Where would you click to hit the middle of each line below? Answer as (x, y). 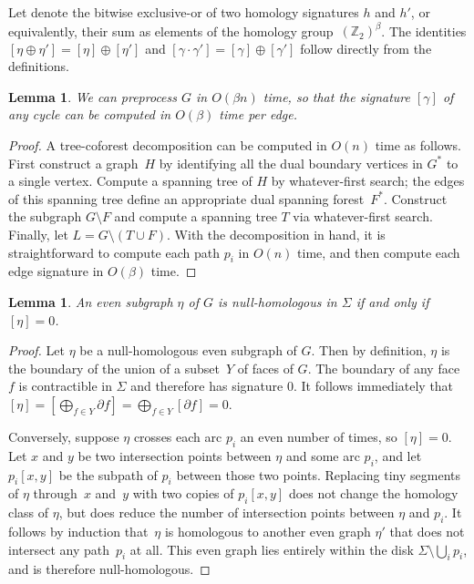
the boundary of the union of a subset (114, 368)
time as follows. (418, 145)
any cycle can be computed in (90, 114)
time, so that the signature (336, 96)
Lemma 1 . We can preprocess (93, 96)
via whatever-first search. (363, 216)
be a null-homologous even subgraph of (188, 350)
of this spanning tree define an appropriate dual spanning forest (186, 198)
